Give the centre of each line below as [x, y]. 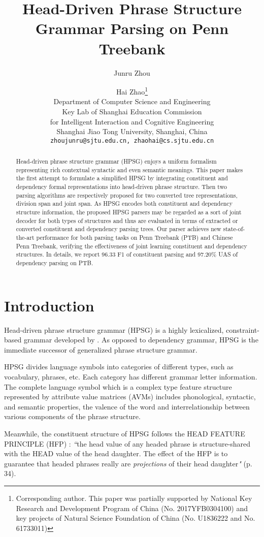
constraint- [243, 329]
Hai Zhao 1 [132, 91]
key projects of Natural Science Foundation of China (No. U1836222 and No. [136, 518]
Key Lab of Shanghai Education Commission [132, 111]
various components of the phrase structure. [72, 416]
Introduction [49, 305]
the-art [25, 238]
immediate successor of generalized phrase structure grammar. [101, 349]
